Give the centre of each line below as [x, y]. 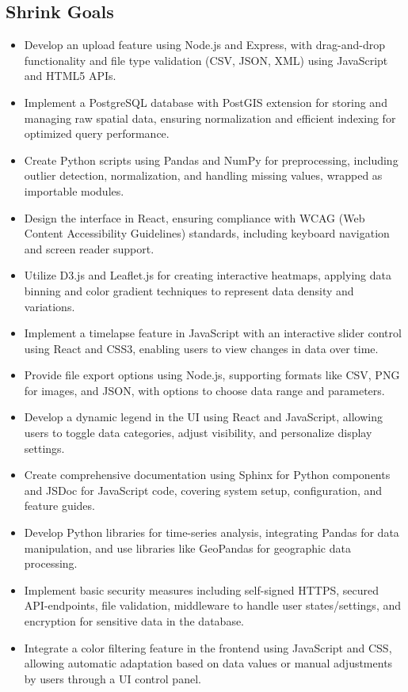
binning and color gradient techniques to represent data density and [189, 290]
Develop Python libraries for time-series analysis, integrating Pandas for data [212, 532]
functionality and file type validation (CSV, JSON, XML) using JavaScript [206, 60]
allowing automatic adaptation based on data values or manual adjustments [208, 663]
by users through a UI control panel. [112, 678]
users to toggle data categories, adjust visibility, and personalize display [198, 433]
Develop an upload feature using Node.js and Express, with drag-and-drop [204, 45]
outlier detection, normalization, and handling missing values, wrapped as [203, 175]
